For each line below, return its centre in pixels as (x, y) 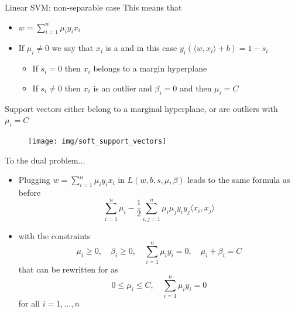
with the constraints (54, 235)
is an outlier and (123, 88)
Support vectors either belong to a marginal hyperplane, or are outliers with (141, 108)
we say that (73, 48)
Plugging (34, 180)
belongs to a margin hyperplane (150, 68)
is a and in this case (141, 48)
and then (195, 88)
